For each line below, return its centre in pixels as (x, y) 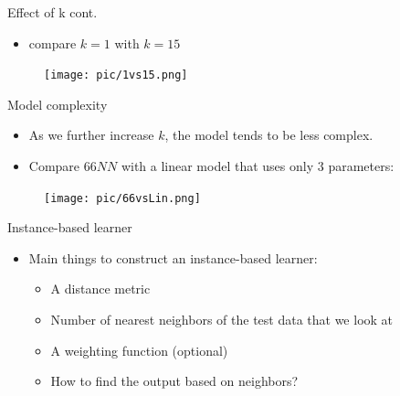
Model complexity (58, 104)
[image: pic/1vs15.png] (116, 75)
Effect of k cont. (53, 12)
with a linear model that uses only (217, 166)
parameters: (361, 166)
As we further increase (91, 135)
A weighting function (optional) (139, 350)
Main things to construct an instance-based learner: (173, 257)
